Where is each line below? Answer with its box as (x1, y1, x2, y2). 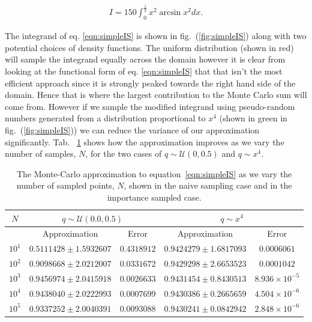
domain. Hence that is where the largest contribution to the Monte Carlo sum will (5, 88, 307, 101)
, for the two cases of (85, 147, 162, 160)
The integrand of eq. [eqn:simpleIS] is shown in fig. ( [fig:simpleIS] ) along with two (5, 29, 307, 42)
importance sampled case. (107, 190, 202, 203)
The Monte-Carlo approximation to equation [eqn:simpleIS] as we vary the (16, 167, 292, 180)
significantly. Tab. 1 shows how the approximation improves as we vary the (5, 135, 284, 148)
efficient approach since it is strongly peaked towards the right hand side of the (5, 76, 296, 89)
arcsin (159, 8, 181, 17)
